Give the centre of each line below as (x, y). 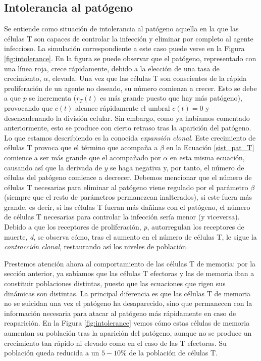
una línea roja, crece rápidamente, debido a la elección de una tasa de (112, 68)
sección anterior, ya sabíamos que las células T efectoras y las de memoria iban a (129, 273)
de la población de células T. (173, 353)
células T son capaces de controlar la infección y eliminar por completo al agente (129, 38)
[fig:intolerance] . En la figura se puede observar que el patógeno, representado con (130, 58)
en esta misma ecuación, (207, 157)
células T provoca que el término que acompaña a (81, 147)
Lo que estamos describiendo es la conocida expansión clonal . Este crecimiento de (130, 137)
